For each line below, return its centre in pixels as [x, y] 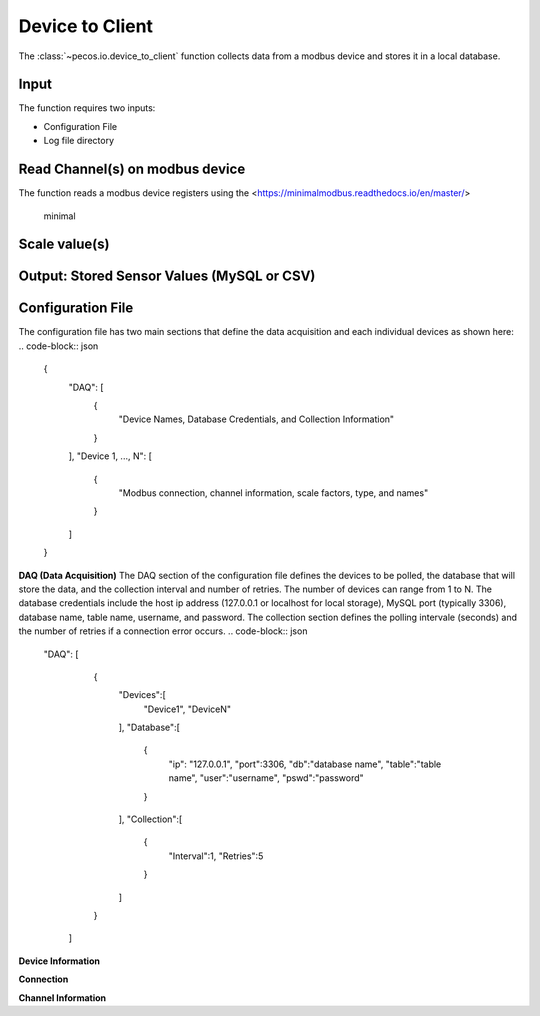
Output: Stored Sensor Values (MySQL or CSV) [167, 276]
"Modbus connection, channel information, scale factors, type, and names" [273, 492]
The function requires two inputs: [87, 108]
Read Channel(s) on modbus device [132, 169]
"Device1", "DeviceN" [187, 709]
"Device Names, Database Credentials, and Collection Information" [256, 419]
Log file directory [79, 141]
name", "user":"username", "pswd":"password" [266, 778]
